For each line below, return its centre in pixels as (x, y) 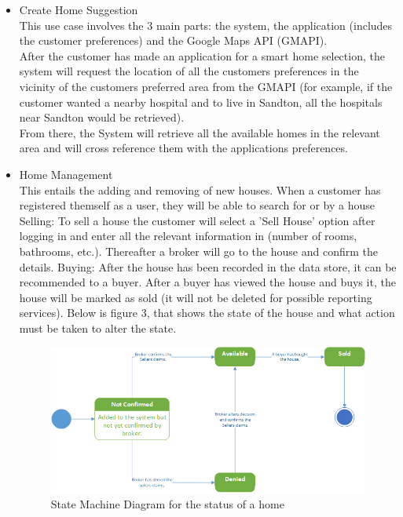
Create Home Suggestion (79, 9)
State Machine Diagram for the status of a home (167, 504)
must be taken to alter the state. (98, 328)
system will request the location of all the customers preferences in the (189, 71)
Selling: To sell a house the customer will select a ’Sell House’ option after (197, 220)
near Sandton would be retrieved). (102, 117)
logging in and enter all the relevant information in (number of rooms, (188, 236)
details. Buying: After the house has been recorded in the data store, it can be (208, 266)
